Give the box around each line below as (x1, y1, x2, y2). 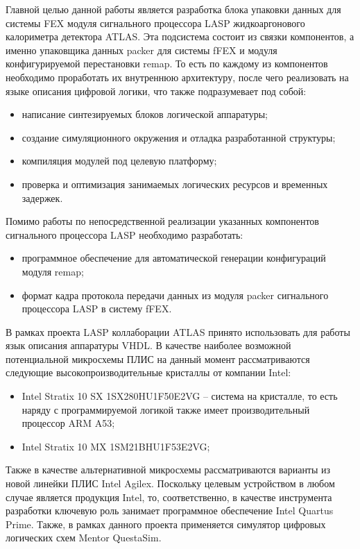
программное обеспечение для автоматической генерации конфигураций (22, 251, 326, 265)
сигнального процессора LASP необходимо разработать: (6, 227, 243, 242)
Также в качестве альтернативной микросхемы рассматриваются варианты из (6, 462, 331, 477)
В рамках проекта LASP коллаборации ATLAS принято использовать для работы (6, 324, 350, 339)
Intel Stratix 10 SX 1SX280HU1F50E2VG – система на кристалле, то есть (22, 389, 338, 403)
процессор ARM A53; (22, 416, 115, 430)
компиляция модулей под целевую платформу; (22, 153, 217, 168)
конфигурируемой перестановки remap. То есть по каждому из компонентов (6, 56, 328, 71)
